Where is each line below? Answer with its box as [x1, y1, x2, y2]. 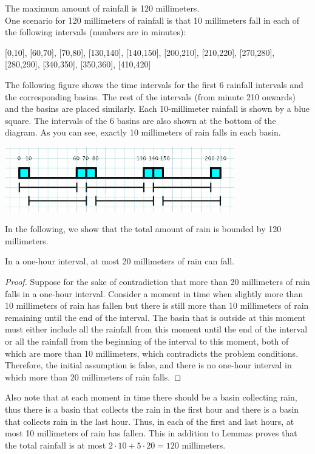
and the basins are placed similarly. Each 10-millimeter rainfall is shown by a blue [5, 102, 310, 115]
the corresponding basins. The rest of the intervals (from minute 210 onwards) [5, 90, 296, 103]
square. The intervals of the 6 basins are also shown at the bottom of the [5, 114, 276, 126]
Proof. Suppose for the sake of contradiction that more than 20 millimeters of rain [5, 275, 310, 287]
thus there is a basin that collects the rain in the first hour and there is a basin [5, 402, 299, 415]
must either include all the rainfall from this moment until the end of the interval [5, 323, 308, 335]
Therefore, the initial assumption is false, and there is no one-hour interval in [5, 359, 292, 371]
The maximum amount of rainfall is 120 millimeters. [5, 2, 200, 14]
